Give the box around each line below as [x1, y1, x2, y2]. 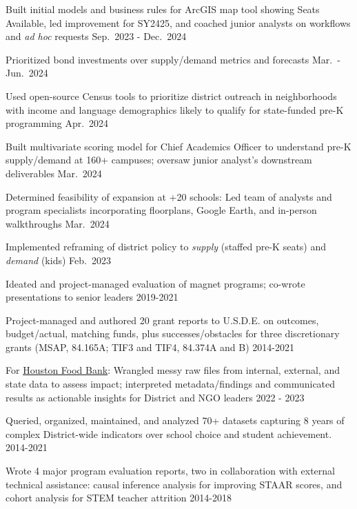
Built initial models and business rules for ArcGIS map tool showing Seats [6, 2, 320, 16]
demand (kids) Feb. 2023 [6, 252, 111, 267]
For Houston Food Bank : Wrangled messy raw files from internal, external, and [6, 363, 340, 377]
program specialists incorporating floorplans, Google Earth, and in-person [6, 203, 317, 217]
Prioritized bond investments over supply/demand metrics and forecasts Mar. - [6, 52, 340, 66]
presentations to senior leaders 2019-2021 [6, 290, 178, 304]
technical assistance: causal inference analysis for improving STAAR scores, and [6, 477, 343, 491]
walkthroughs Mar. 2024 [6, 216, 110, 230]
